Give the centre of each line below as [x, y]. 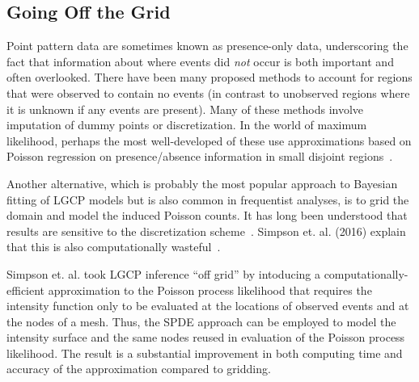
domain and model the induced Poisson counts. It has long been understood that [207, 215]
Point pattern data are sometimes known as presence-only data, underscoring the [207, 46]
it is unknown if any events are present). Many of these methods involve [185, 109]
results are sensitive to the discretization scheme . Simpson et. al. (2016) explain [206, 231]
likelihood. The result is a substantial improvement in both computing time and [205, 353]
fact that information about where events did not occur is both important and [200, 61]
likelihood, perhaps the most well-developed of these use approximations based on [209, 140]
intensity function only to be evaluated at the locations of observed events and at [208, 306]
